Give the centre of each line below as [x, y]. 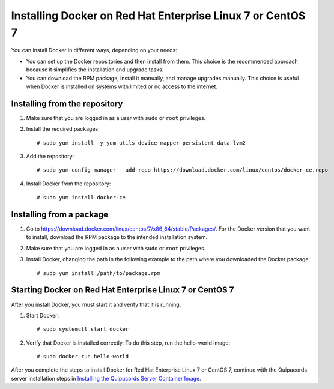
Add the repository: [50, 156]
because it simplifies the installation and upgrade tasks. [95, 70]
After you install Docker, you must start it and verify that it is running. [96, 304]
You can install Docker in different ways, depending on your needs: [94, 50]
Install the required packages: [63, 129]
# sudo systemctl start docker [83, 329]
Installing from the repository [67, 104]
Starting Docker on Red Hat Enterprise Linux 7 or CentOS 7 [123, 290]
